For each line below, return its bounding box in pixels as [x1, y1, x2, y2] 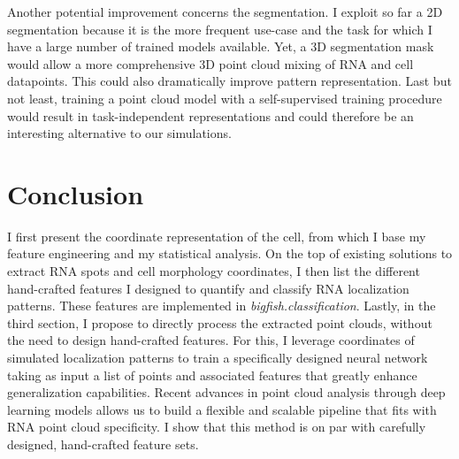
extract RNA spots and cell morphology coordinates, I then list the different [7, 262, 420, 280]
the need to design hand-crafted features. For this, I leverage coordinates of [7, 331, 415, 349]
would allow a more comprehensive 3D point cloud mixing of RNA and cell [7, 54, 414, 73]
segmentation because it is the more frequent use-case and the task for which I [7, 19, 432, 38]
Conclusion [7, 175, 144, 211]
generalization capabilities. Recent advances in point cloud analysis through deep [7, 383, 446, 402]
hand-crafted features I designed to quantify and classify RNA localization [7, 279, 409, 297]
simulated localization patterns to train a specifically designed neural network [7, 348, 428, 367]
